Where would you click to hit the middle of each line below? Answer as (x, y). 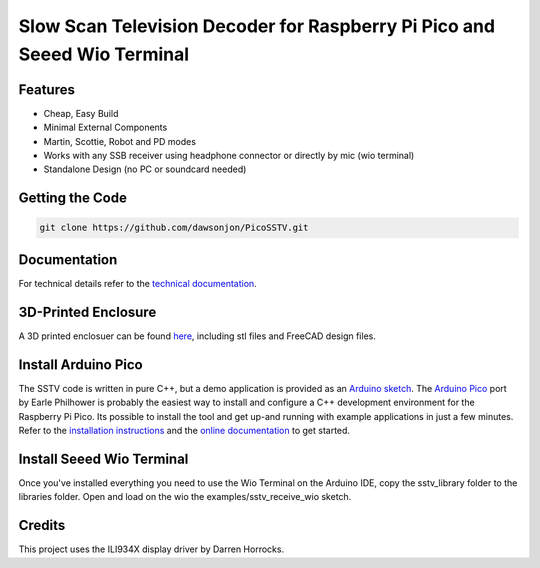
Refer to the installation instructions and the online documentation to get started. (184, 430)
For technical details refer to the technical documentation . (137, 283)
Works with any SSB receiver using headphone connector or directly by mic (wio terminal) (229, 156)
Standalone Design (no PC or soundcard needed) (145, 169)
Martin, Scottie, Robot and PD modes (120, 141)
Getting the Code (72, 198)
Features (46, 89)
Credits (42, 525)
